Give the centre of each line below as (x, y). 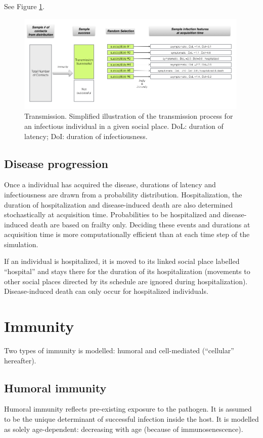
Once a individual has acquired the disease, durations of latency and (110, 184)
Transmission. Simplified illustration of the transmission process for (129, 116)
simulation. (21, 244)
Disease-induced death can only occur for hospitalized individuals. (106, 291)
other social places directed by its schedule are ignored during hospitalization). (126, 281)
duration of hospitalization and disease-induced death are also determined (118, 204)
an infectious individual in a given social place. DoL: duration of (124, 126)
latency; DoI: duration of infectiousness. (86, 136)
